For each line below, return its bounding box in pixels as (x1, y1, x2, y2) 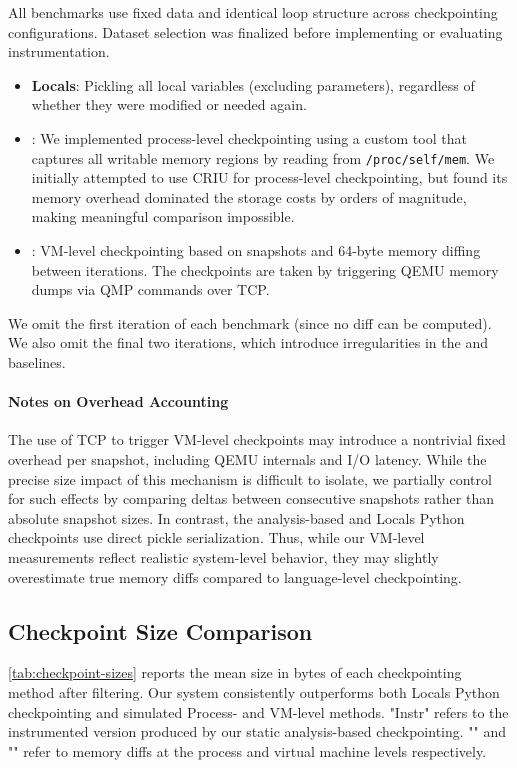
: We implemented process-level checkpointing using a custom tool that (31, 127, 467, 148)
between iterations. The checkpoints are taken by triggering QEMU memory (31, 259, 499, 280)
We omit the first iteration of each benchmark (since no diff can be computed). (8, 312, 492, 333)
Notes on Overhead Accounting (8, 391, 229, 412)
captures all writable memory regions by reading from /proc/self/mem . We (31, 147, 495, 168)
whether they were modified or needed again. (31, 94, 307, 115)
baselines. (8, 351, 66, 372)
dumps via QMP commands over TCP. (31, 279, 270, 300)
